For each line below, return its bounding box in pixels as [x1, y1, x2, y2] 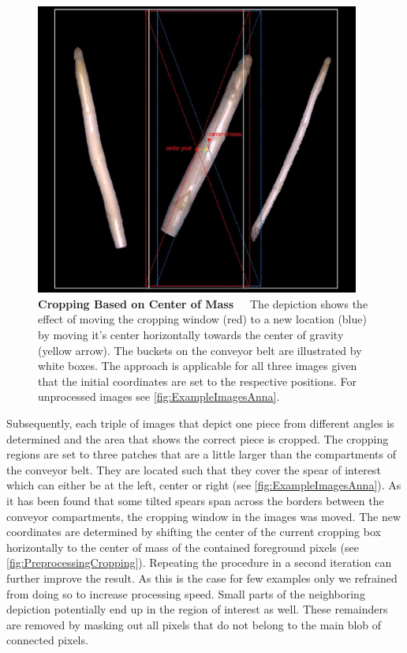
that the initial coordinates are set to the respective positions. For [38, 372, 357, 389]
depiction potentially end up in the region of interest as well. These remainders [6, 601, 388, 617]
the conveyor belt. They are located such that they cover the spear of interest [6, 461, 381, 477]
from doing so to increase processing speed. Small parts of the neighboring [6, 585, 365, 602]
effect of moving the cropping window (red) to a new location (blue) [38, 311, 367, 327]
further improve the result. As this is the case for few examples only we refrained [6, 569, 398, 586]
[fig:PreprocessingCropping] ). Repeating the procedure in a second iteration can [6, 554, 392, 571]
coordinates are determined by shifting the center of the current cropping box [6, 523, 381, 540]
